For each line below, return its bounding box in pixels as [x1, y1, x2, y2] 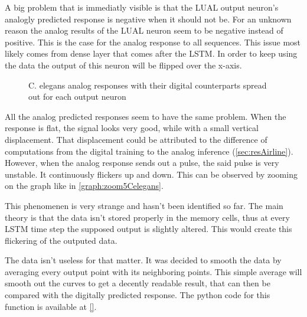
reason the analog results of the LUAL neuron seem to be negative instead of [5, 24, 283, 37]
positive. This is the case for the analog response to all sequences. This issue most [5, 35, 301, 48]
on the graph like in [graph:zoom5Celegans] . [5, 179, 164, 192]
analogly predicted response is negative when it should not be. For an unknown [5, 12, 292, 25]
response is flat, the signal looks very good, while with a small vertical [5, 122, 259, 134]
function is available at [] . [5, 300, 97, 312]
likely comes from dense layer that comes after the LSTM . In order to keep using [5, 47, 298, 60]
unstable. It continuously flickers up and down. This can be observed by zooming [5, 168, 298, 180]
